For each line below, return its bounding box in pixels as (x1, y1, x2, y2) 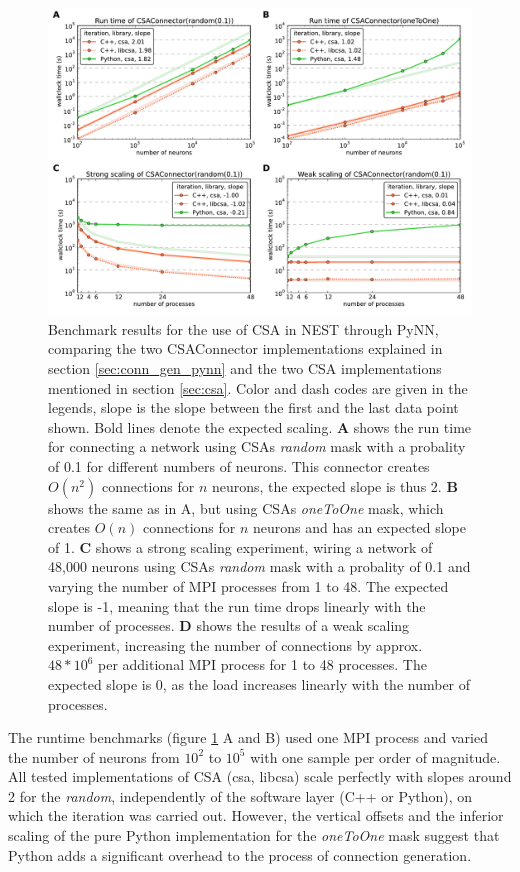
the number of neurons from (8, 746, 180, 767)
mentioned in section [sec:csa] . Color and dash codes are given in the (48, 377, 468, 398)
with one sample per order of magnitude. (250, 746, 501, 767)
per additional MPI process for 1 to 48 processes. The (98, 654, 427, 675)
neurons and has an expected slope (253, 517, 467, 538)
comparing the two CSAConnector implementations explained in (48, 338, 443, 359)
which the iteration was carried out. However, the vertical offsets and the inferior (8, 805, 504, 826)
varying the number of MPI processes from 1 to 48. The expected (48, 575, 449, 596)
